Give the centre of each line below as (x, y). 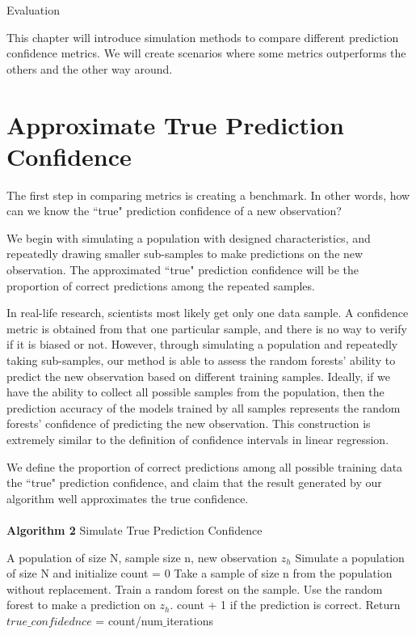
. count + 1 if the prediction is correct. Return (285, 605)
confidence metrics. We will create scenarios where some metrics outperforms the (206, 53)
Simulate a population (350, 557)
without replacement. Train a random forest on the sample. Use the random (195, 588)
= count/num (129, 620)
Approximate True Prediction (175, 124)
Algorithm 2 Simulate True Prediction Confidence (134, 529)
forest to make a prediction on (81, 605)
